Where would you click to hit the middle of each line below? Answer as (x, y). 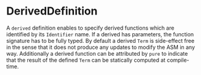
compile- (178, 60)
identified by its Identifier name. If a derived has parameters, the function (100, 34)
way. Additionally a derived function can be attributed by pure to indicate (97, 53)
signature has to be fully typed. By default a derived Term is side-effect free (101, 41)
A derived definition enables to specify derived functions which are (90, 28)
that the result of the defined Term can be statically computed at (86, 60)
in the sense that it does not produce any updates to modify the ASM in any (101, 47)
